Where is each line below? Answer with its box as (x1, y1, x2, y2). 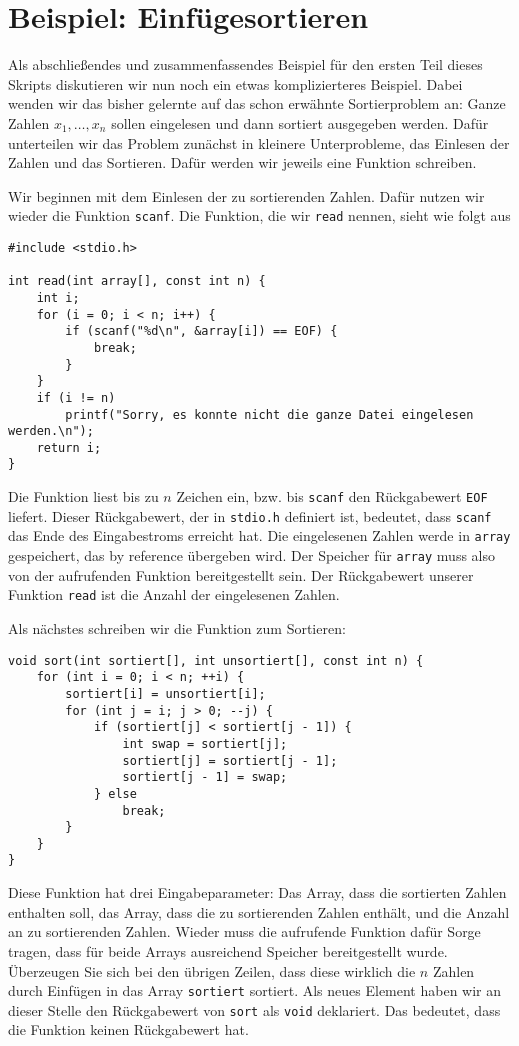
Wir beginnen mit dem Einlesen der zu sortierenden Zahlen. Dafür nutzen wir (8, 185, 485, 206)
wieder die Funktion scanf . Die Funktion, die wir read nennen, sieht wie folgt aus (8, 205, 511, 226)
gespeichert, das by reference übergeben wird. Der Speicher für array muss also (8, 545, 496, 566)
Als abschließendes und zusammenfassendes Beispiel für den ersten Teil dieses (8, 54, 483, 75)
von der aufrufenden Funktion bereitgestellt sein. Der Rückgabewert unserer (8, 564, 474, 585)
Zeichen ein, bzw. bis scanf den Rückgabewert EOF (176, 486, 488, 507)
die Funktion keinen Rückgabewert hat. (8, 1019, 249, 1040)
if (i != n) (36, 390, 116, 405)
